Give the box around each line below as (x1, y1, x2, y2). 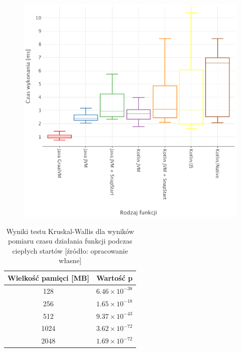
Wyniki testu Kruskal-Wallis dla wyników (6, 225, 134, 236)
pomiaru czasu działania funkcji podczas (8, 236, 133, 246)
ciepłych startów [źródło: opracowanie (12, 245, 128, 256)
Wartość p (96, 272, 133, 283)
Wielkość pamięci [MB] (8, 272, 89, 283)
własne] (59, 255, 82, 266)
